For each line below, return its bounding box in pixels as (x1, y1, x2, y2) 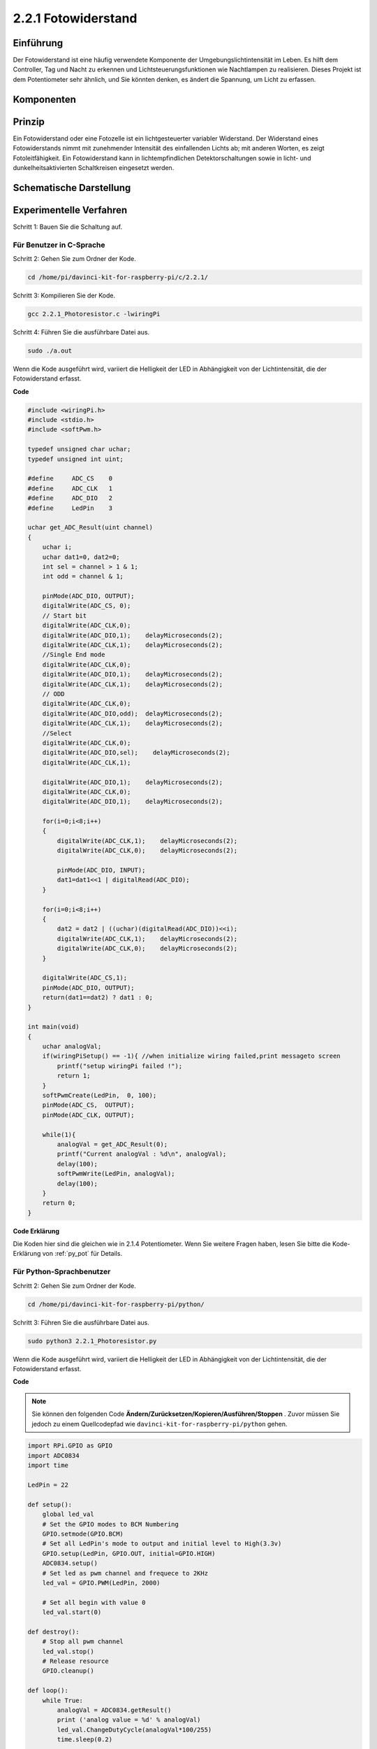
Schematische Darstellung (13, 182, 131, 194)
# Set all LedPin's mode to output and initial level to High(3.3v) (42, 1540, 282, 1548)
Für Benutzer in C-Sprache (13, 240, 105, 250)
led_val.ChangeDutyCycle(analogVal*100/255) (57, 1725, 212, 1734)
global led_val (42, 1510, 94, 1518)
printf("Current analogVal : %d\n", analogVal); (57, 1150, 227, 1158)
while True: (42, 1697, 84, 1704)
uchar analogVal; (42, 1042, 102, 1051)
